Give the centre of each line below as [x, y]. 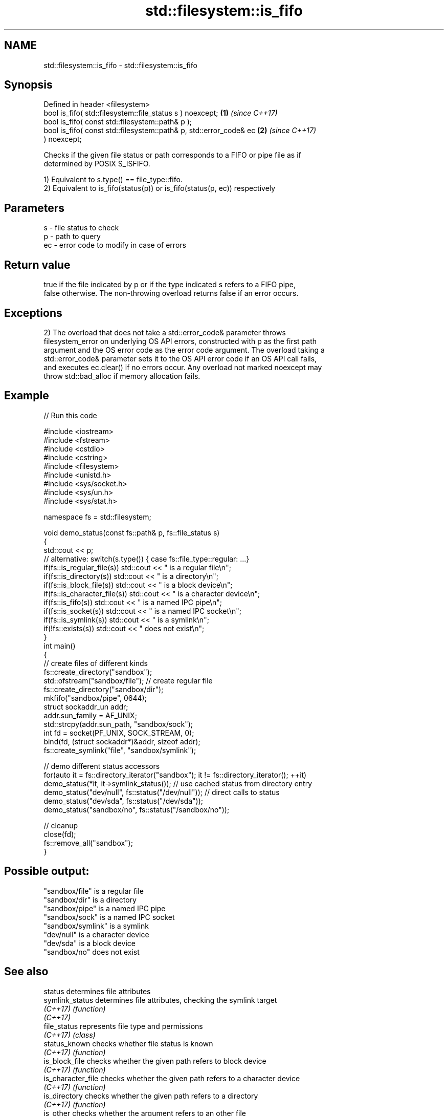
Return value [37, 265]
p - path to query [72, 237]
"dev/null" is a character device [96, 934]
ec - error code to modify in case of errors [115, 245]
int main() [60, 646]
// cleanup [61, 825]
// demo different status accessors [102, 766]
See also [26, 972]
